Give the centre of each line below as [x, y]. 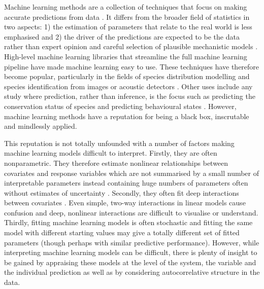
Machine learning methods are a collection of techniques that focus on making [126, 7]
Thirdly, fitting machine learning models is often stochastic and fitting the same [128, 222]
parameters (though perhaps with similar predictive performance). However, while [132, 242]
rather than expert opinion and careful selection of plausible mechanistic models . [131, 46]
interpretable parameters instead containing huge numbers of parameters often [126, 183]
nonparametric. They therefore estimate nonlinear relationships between [116, 162]
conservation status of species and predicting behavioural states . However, [120, 106]
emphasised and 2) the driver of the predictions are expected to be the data [122, 36]
